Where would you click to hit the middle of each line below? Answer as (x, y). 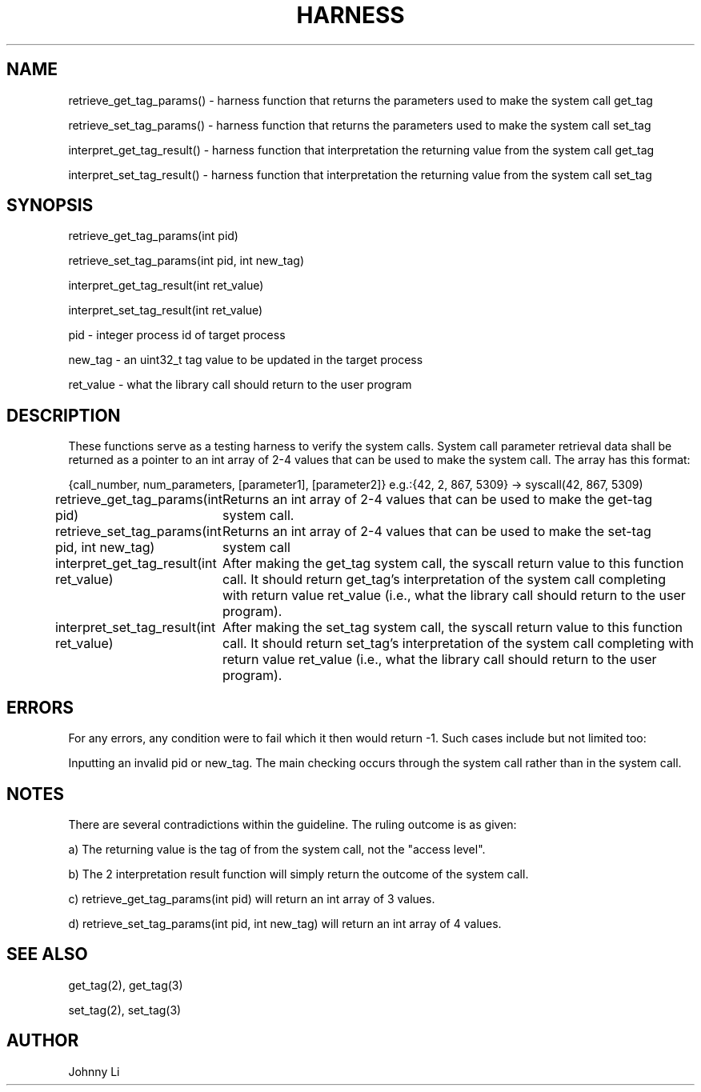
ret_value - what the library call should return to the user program (240, 385)
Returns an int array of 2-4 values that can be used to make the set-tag (437, 532)
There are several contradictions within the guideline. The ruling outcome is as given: (292, 824)
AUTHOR (43, 1041)
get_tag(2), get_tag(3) (126, 985)
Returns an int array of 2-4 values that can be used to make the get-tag (438, 500)
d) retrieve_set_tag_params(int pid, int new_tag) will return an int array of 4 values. (285, 923)
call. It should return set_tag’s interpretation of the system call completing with (458, 644)
